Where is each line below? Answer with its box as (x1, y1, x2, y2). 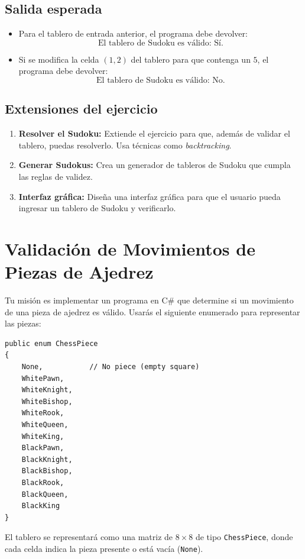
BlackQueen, (21, 490, 69, 499)
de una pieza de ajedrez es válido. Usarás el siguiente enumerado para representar (5, 305, 300, 318)
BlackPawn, (21, 444, 64, 453)
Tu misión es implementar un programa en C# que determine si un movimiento (5, 294, 294, 306)
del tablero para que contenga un (131, 53, 251, 65)
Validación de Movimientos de (5, 236, 255, 260)
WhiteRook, (21, 409, 64, 418)
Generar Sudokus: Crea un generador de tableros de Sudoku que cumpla (18, 159, 291, 171)
